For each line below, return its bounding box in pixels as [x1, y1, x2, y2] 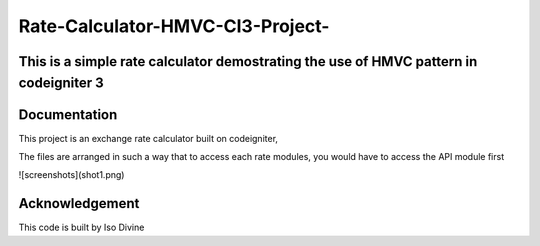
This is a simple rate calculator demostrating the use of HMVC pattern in [18, 53, 478, 70]
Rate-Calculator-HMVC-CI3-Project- [18, 15, 330, 37]
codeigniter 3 [18, 74, 104, 91]
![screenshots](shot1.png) [18, 169, 125, 181]
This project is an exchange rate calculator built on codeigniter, [18, 132, 279, 144]
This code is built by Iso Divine [18, 221, 145, 234]
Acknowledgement [18, 195, 140, 212]
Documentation [18, 106, 118, 123]
